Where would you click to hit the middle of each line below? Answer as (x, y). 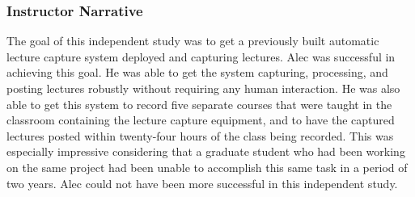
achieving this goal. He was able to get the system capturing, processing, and (197, 72)
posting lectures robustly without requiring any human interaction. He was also (203, 88)
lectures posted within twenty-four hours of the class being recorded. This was (200, 135)
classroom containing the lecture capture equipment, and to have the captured (201, 120)
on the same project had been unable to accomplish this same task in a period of (207, 167)
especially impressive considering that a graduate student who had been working (206, 151)
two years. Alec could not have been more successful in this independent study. (202, 183)
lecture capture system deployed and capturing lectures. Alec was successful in (201, 56)
